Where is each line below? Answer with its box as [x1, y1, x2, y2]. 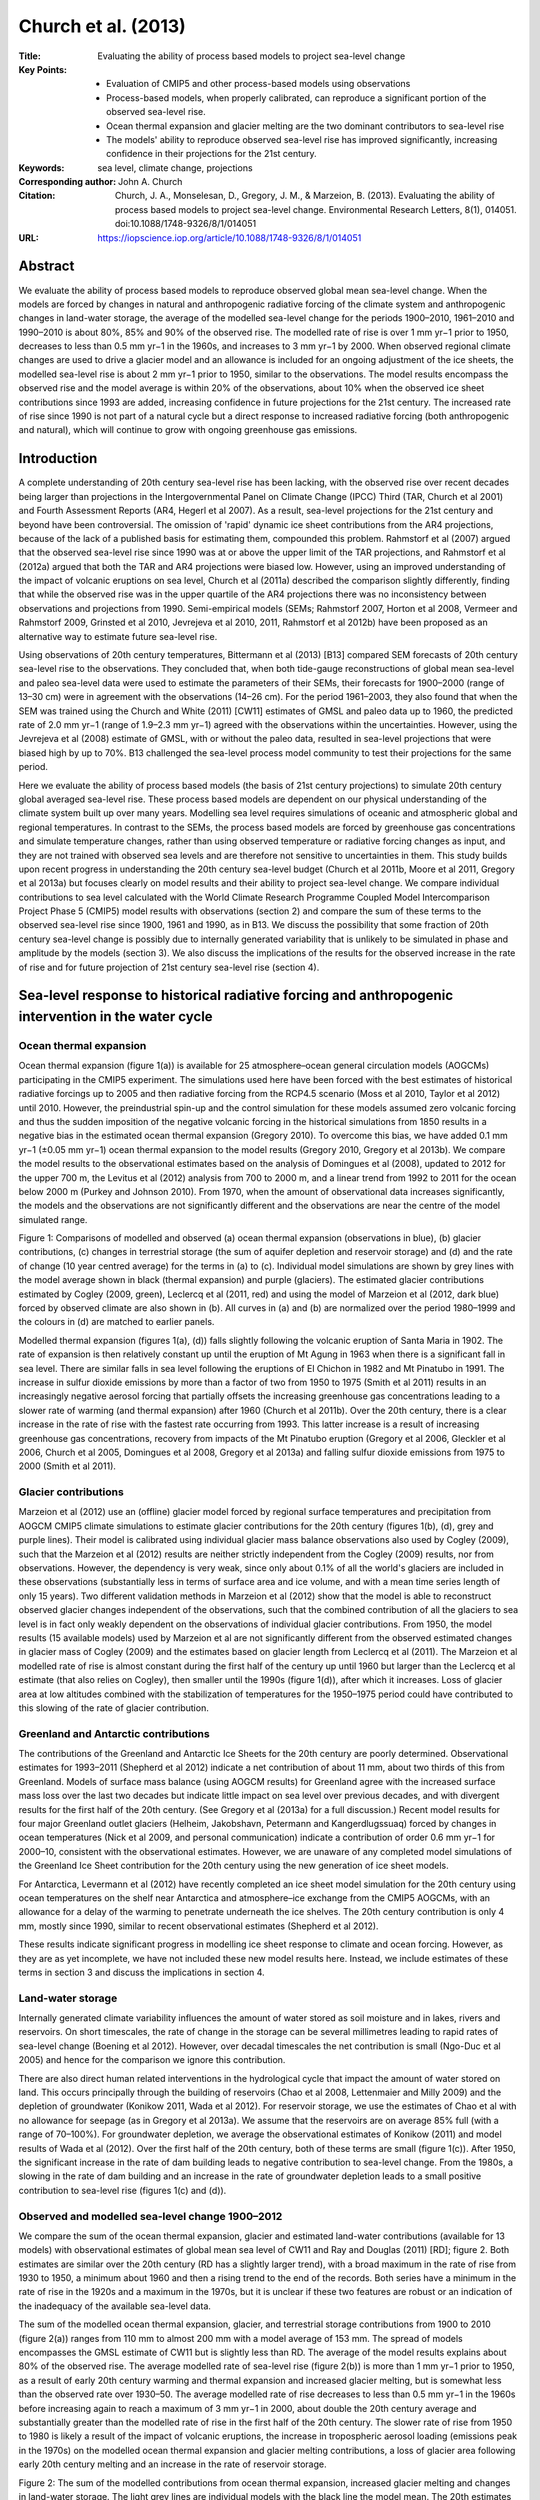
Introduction [18, 450, 98, 467]
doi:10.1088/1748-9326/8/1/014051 [115, 218, 257, 230]
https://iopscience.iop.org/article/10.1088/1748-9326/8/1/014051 [97, 231, 362, 244]
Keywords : [18, 161, 65, 174]
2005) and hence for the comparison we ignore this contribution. [18, 2054, 286, 2066]
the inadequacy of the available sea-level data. [18, 2300, 212, 2312]
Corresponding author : [18, 176, 117, 188]
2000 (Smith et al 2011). [18, 1460, 117, 1472]
